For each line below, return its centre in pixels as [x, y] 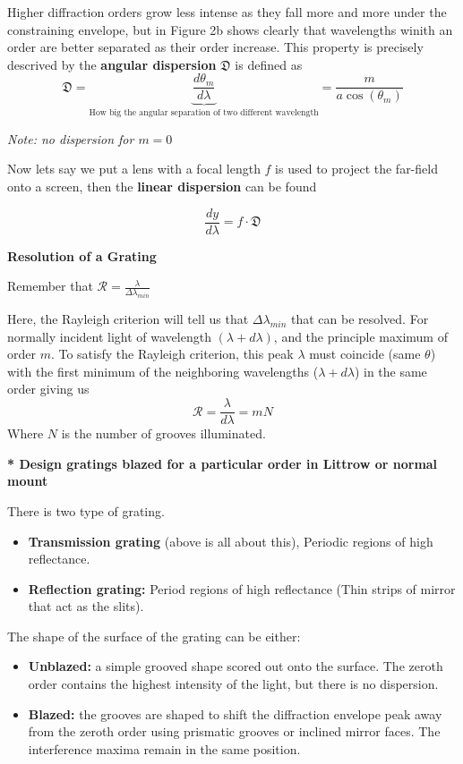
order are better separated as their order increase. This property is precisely [215, 47]
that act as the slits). [86, 606]
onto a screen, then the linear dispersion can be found [162, 187]
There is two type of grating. [86, 510]
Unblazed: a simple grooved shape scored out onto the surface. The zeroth [236, 666]
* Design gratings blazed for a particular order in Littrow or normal [223, 463]
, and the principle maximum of [360, 336]
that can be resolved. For [360, 319]
